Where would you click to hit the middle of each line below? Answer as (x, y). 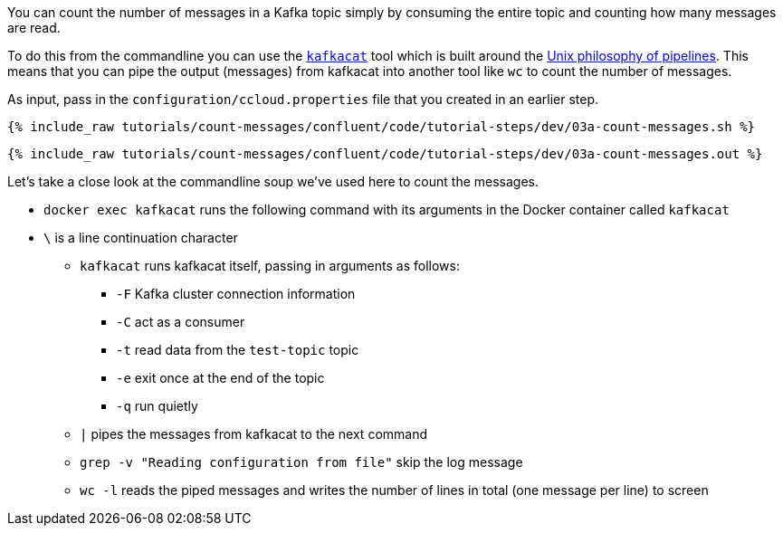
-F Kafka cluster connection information (236, 294)
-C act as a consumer (181, 322)
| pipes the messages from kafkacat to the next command (254, 434)
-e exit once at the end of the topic (220, 378)
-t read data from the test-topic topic (238, 350)
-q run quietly (157, 406)
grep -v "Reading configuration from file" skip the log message (301, 462)
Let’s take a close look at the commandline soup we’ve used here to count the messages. (273, 181)
